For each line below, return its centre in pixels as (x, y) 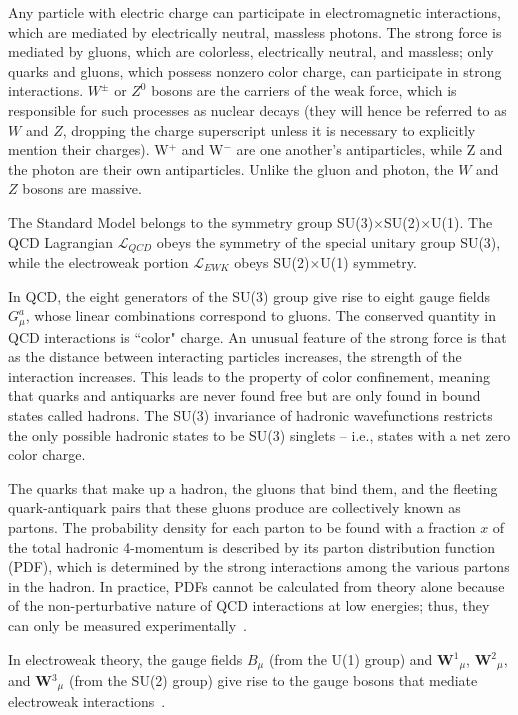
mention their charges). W (88, 149)
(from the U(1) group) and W (361, 658)
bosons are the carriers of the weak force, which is (304, 90)
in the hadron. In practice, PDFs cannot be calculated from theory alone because (256, 585)
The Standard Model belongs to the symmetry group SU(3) (191, 221)
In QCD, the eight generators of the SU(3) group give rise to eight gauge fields (249, 295)
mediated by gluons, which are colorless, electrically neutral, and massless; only (251, 51)
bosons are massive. (82, 188)
